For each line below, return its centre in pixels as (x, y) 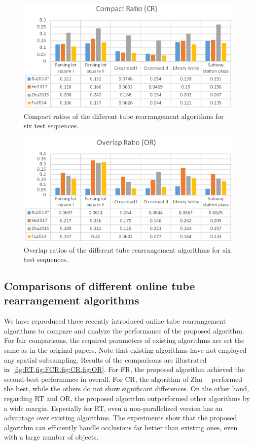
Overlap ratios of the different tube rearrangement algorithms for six (127, 249)
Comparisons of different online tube (100, 286)
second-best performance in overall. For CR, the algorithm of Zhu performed (123, 379)
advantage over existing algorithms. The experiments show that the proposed (121, 418)
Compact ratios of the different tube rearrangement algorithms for (124, 116)
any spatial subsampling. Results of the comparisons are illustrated (105, 359)
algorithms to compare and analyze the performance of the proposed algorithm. (124, 330)
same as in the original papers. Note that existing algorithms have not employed (125, 350)
